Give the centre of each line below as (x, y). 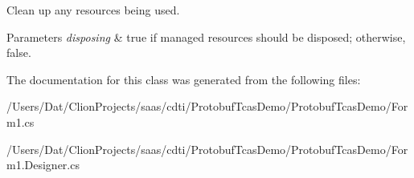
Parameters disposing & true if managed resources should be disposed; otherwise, (206, 36)
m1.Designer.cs (43, 165)
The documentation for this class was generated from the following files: (184, 79)
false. (19, 53)
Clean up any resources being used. (93, 10)
